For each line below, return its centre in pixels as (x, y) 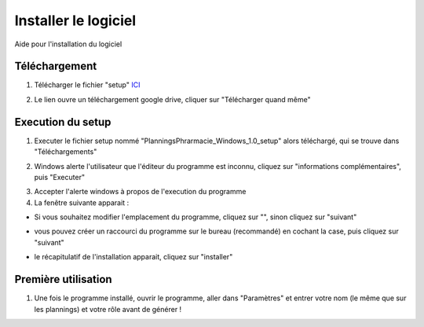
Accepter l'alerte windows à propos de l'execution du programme (140, 192)
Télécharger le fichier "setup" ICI (87, 85)
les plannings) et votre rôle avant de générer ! (108, 309)
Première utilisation (64, 279)
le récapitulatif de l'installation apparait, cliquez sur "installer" (133, 257)
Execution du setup (63, 122)
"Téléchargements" (66, 152)
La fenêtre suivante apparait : (82, 202)
